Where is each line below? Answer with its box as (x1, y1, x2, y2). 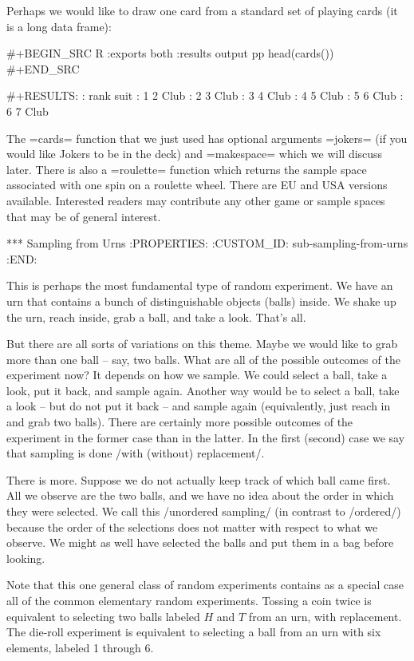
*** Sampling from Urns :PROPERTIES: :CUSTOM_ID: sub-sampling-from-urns (6, 235, 408, 251)
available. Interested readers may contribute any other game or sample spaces (6, 192, 385, 208)
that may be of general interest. (6, 208, 161, 224)
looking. (6, 549, 45, 566)
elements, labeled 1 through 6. (6, 639, 154, 655)
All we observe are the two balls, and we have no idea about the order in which (6, 487, 394, 504)
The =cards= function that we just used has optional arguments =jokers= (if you (6, 129, 408, 146)
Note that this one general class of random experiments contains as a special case (6, 576, 404, 593)
